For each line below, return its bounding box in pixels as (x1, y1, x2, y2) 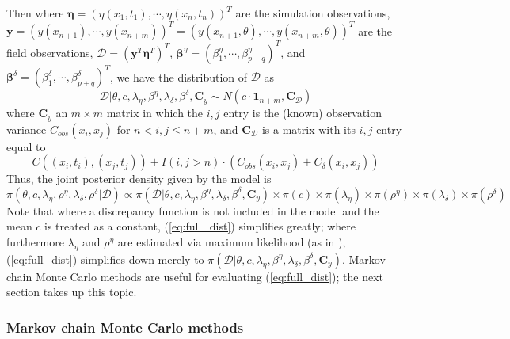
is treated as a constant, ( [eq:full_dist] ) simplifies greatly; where (44, 218, 356, 234)
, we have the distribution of (109, 68, 248, 85)
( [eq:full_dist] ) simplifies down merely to (6, 250, 204, 267)
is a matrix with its (261, 120, 356, 137)
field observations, (6, 44, 93, 60)
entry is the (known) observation (223, 105, 382, 121)
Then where (6, 5, 64, 21)
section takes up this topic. (6, 284, 137, 300)
